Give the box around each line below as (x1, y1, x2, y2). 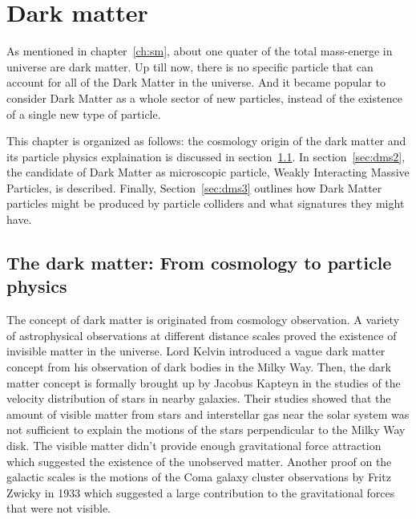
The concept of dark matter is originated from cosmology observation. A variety (6, 311, 400, 328)
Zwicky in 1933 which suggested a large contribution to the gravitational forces (6, 484, 395, 501)
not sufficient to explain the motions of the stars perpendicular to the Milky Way (6, 421, 406, 438)
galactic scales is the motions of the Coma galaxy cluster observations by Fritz (6, 468, 391, 485)
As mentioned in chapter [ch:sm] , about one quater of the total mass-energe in (6, 43, 393, 59)
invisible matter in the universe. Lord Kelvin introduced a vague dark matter (6, 343, 386, 359)
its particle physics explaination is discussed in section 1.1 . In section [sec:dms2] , (6, 148, 406, 164)
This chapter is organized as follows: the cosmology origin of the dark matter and (6, 132, 406, 149)
